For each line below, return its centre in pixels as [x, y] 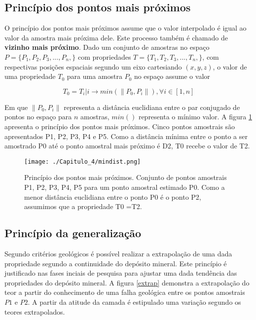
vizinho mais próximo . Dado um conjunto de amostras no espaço [107, 47]
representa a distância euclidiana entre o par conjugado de [152, 107]
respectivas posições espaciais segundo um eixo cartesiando [93, 66]
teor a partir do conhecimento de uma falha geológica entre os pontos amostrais [125, 292]
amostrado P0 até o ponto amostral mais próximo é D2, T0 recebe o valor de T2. [127, 146]
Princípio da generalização [73, 233]
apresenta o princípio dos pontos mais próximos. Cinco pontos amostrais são [120, 126]
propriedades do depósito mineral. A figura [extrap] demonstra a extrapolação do [127, 282]
